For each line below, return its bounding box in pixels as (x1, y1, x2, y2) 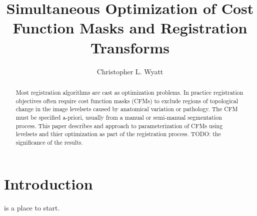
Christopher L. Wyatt (96, 66, 163, 76)
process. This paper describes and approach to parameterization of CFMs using (15, 121, 223, 130)
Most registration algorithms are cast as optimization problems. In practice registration (15, 88, 243, 96)
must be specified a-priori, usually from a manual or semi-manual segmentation (15, 113, 222, 121)
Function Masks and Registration (12, 17, 247, 38)
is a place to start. (4, 203, 60, 213)
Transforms (90, 37, 169, 57)
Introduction (4, 174, 93, 194)
